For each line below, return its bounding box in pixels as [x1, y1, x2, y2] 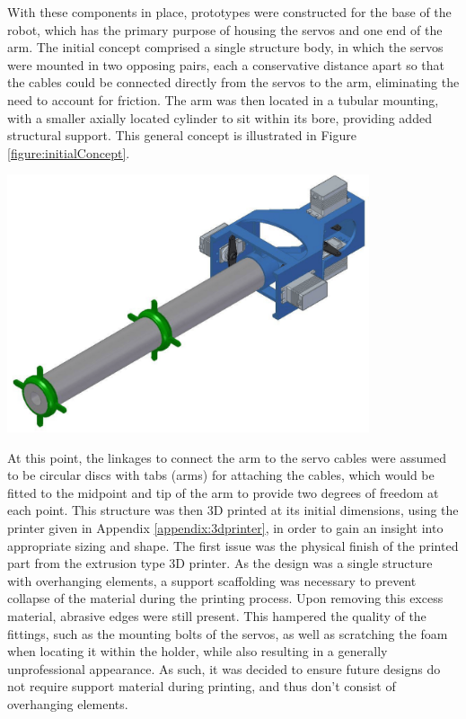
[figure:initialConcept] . [7, 143, 130, 162]
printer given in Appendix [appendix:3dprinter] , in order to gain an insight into [7, 518, 444, 537]
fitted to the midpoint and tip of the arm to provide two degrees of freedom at [7, 483, 439, 502]
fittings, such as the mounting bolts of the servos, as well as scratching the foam [7, 624, 448, 643]
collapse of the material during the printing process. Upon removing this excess [7, 589, 444, 608]
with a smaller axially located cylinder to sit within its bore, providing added [7, 108, 432, 127]
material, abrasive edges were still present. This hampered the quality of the [7, 606, 426, 625]
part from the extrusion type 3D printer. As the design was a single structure [7, 554, 433, 573]
